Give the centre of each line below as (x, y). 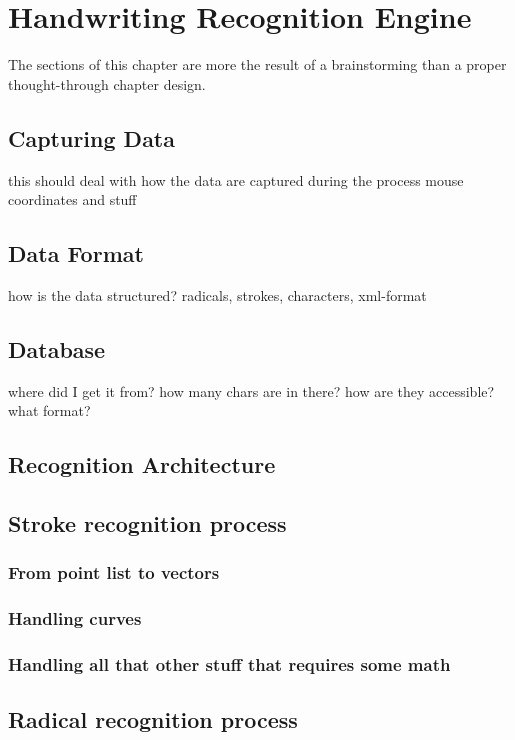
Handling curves (75, 618)
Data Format (76, 253)
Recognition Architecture (142, 464)
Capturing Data (91, 137)
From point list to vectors (114, 572)
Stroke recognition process (147, 523)
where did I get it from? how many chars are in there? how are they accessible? (251, 390)
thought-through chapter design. (107, 83)
